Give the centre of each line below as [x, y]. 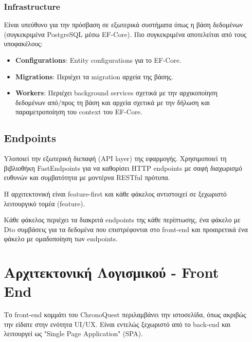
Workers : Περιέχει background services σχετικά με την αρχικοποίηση [116, 93]
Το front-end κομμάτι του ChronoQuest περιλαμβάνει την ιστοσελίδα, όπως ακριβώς [125, 315]
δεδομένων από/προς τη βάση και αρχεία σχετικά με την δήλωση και [113, 102]
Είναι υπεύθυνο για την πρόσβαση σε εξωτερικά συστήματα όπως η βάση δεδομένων [124, 25]
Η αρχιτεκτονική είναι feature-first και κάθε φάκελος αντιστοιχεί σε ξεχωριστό [115, 193]
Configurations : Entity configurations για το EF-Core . [98, 60]
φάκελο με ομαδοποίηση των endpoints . [61, 239]
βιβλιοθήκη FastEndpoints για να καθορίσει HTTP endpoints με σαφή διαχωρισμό [123, 168]
